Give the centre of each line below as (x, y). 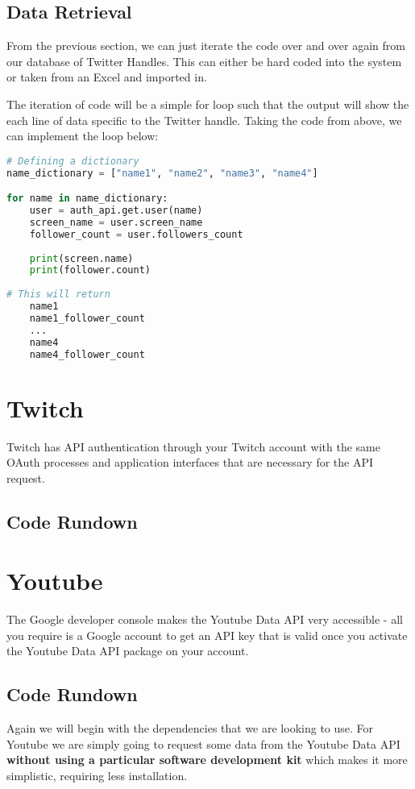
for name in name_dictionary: (87, 199)
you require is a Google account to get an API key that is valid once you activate (207, 635)
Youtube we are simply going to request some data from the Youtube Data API (203, 743)
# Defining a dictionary (73, 161)
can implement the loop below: (83, 136)
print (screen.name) (81, 258)
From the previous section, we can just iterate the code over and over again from (206, 46)
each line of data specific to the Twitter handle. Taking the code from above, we (204, 120)
